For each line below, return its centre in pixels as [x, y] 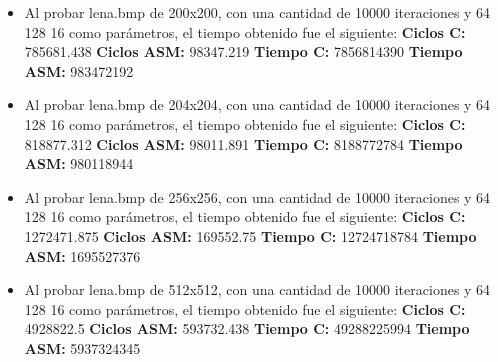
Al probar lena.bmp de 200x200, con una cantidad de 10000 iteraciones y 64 [257, 12]
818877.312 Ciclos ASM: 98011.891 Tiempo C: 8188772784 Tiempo [243, 143]
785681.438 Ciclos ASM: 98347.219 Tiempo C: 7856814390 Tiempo [243, 51]
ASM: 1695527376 [82, 255]
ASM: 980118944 [79, 163]
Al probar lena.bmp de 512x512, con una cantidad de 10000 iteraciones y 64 [257, 289]
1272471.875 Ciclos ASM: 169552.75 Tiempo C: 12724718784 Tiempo [250, 235]
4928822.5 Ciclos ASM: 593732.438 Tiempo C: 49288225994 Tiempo [247, 328]
